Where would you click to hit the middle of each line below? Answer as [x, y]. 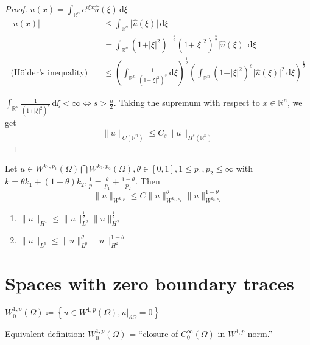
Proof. [16, 9]
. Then [148, 181]
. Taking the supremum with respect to [187, 103]
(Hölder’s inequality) [49, 73]
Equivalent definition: [45, 334]
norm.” [260, 334]
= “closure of [154, 334]
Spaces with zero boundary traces [150, 283]
